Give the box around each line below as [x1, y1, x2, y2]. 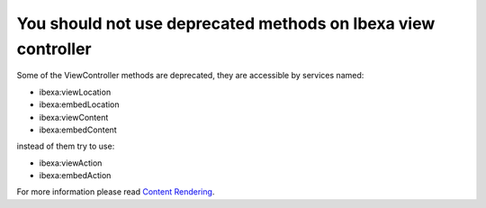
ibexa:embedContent [39, 124, 117, 135]
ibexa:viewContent [39, 112, 109, 122]
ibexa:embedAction [39, 170, 112, 181]
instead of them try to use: [16, 140, 115, 152]
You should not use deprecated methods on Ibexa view [16, 14, 436, 33]
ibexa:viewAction [39, 158, 103, 168]
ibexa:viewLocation [39, 86, 112, 97]
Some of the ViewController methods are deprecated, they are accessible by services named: [16, 70, 364, 81]
